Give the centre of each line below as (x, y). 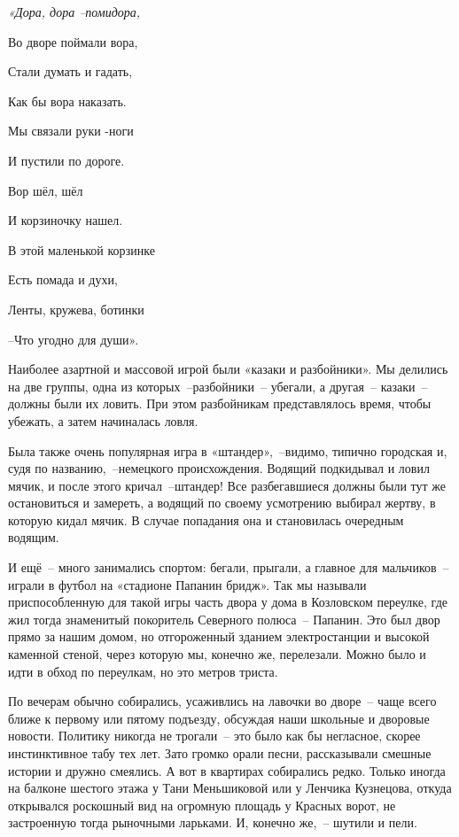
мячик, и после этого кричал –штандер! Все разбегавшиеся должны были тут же (227, 485)
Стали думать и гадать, (70, 71)
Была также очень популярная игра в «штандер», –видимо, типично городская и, (228, 450)
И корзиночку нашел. (66, 220)
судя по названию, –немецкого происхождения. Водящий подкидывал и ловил (219, 468)
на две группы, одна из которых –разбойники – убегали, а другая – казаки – (218, 386)
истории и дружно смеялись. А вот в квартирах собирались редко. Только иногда (227, 770)
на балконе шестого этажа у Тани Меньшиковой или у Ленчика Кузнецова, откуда (230, 788)
